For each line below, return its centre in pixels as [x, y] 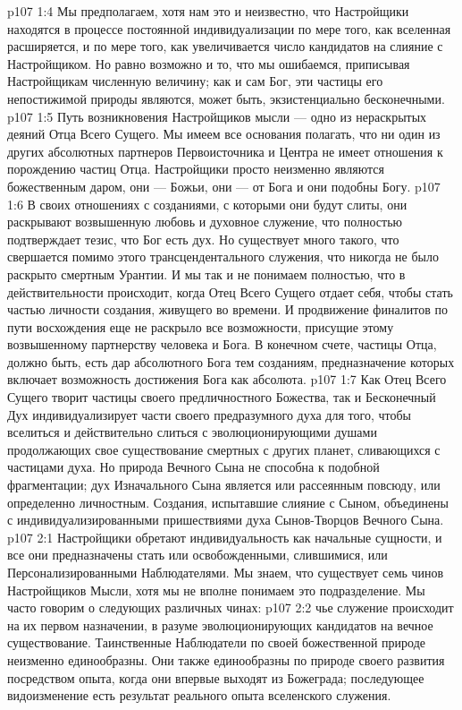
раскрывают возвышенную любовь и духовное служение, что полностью [205, 222]
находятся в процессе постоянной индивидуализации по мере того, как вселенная [229, 28]
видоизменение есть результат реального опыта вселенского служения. [199, 695]
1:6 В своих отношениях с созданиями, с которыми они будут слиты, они [207, 204]
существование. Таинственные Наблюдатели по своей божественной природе [217, 642]
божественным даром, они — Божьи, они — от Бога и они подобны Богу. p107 [224, 186]
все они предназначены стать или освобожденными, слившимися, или [197, 555]
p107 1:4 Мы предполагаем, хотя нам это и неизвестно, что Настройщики [208, 11]
